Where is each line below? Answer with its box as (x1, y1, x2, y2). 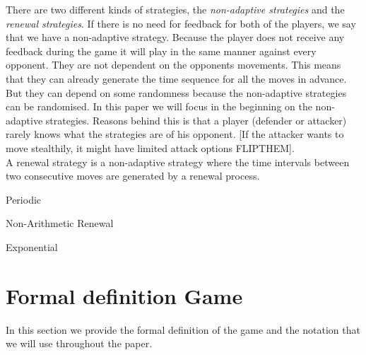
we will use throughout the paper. (6, 336, 153, 351)
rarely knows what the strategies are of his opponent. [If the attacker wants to (6, 127, 344, 141)
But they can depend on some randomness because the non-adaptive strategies (6, 85, 347, 100)
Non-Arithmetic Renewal (6, 216, 114, 231)
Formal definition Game (6, 281, 243, 310)
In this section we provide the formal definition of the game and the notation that (6, 322, 360, 337)
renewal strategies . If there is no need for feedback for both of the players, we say (6, 16, 356, 30)
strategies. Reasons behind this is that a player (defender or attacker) (45, 112, 347, 127)
